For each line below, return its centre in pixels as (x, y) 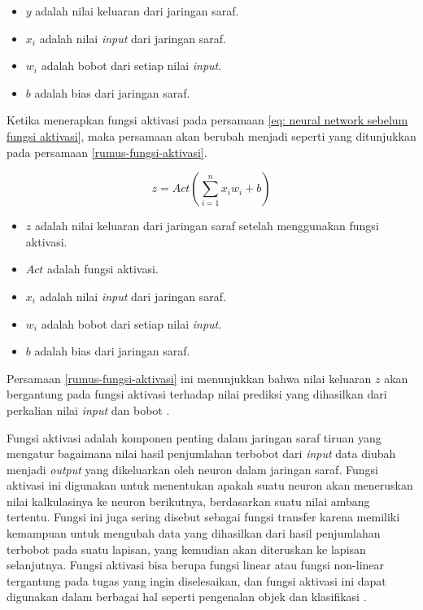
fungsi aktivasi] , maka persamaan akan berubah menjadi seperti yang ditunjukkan (211, 135)
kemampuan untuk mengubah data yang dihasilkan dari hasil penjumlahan (194, 533)
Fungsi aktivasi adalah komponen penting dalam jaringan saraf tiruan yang (194, 437)
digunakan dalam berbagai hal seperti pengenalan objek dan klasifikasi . (187, 597)
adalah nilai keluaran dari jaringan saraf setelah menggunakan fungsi (207, 226)
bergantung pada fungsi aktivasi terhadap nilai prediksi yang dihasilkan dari (197, 394)
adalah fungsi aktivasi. (103, 269)
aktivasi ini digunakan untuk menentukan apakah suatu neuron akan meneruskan (210, 485)
